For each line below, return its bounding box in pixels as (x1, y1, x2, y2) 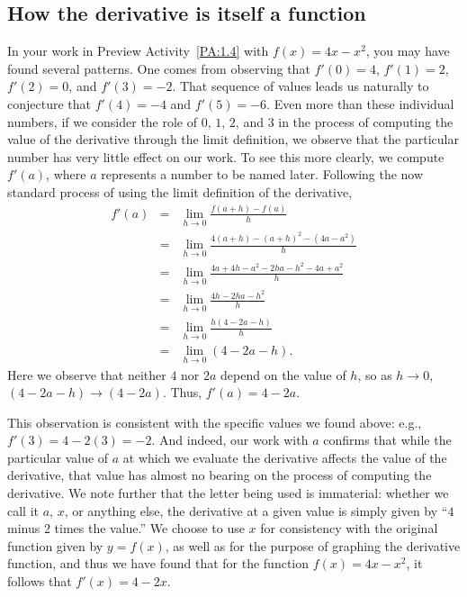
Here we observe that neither (7, 365, 166, 384)
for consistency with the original (260, 519, 438, 538)
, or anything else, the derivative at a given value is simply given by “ (64, 501, 448, 520)
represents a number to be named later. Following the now (101, 165, 424, 184)
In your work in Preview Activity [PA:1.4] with (7, 41, 269, 60)
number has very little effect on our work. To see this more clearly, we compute (7, 147, 445, 166)
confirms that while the (323, 430, 452, 449)
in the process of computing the (278, 112, 454, 131)
